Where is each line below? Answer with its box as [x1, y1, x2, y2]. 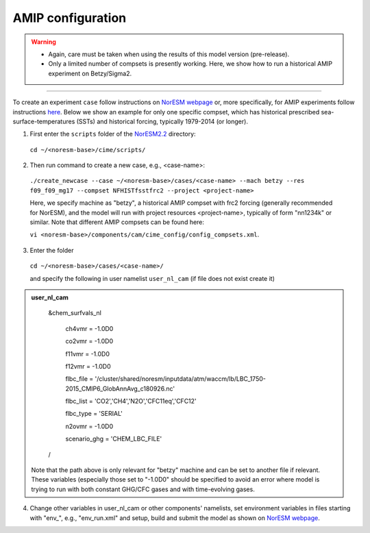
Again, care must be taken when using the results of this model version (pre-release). [48, 50, 290, 58]
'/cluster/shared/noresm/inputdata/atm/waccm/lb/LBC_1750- [95, 375, 267, 383]
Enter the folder [29, 246, 75, 254]
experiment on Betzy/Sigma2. [48, 69, 132, 77]
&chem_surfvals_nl [48, 309, 102, 317]
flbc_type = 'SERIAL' [65, 410, 123, 418]
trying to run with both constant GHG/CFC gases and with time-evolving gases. [31, 485, 255, 493]
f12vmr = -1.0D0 [65, 362, 111, 370]
